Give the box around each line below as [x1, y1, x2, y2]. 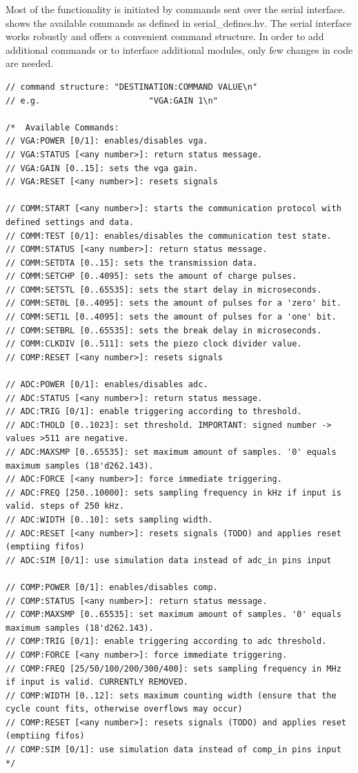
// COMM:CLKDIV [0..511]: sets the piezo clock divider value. [6, 339, 302, 349]
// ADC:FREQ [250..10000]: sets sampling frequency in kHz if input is [6, 487, 341, 498]
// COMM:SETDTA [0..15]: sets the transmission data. [6, 257, 258, 268]
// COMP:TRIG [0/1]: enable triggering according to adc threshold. [6, 636, 327, 647]
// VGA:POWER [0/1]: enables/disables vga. [6, 136, 208, 146]
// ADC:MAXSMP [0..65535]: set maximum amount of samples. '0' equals [6, 447, 337, 457]
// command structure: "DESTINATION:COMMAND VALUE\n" [6, 81, 258, 92]
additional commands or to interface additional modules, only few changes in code [6, 42, 353, 57]
